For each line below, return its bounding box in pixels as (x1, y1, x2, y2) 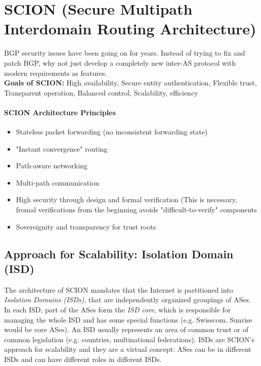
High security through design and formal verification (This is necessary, (16, 194, 237, 205)
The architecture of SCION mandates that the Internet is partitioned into (4, 284, 233, 295)
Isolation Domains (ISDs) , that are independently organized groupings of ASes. (4, 294, 251, 305)
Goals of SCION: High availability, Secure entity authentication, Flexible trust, (4, 77, 257, 88)
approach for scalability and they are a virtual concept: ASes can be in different (4, 344, 251, 354)
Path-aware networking (16, 160, 88, 171)
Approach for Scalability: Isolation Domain (4, 246, 234, 261)
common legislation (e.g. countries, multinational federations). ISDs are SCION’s (4, 334, 254, 344)
